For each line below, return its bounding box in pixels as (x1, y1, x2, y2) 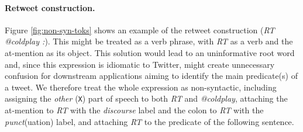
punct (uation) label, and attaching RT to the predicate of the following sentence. (5, 115, 294, 127)
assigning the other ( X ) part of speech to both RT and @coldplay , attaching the (5, 92, 288, 105)
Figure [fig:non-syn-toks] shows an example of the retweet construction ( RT (5, 23, 275, 36)
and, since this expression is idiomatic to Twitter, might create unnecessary (5, 58, 275, 70)
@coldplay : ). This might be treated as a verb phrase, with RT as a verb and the (5, 35, 293, 47)
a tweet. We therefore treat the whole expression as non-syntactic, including (5, 81, 277, 93)
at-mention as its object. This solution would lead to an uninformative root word (5, 46, 295, 58)
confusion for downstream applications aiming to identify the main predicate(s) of (5, 70, 298, 82)
